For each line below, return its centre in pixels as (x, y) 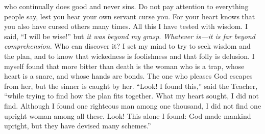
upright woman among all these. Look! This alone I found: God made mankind (128, 115)
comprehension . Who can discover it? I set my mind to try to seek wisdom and (127, 46)
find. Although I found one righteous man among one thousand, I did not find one (133, 105)
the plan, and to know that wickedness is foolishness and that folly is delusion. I (129, 56)
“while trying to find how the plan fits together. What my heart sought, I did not (131, 96)
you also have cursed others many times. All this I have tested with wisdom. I (126, 26)
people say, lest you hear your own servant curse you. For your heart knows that (130, 16)
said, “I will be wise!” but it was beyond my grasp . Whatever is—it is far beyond (130, 36)
